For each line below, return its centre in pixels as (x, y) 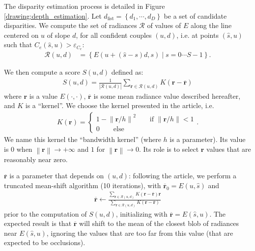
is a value (43, 96)
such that (18, 44)
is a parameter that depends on (57, 176)
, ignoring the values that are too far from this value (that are (140, 233)
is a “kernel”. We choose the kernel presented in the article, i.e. (120, 105)
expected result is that (38, 223)
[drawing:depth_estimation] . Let (53, 15)
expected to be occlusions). (45, 242)
